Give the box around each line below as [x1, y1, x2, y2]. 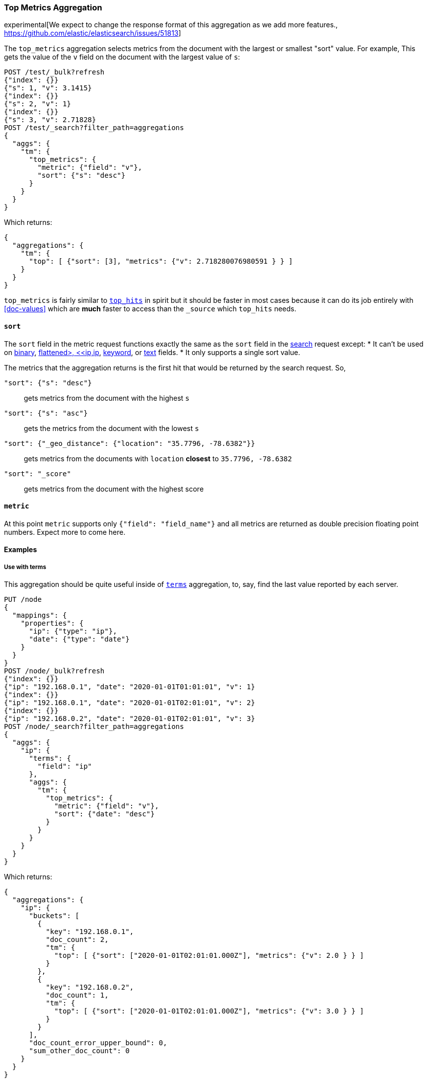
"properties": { [20, 619, 84, 628]
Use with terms [4, 563, 46, 571]
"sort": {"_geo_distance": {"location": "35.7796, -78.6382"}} [4, 439, 255, 447]
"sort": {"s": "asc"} [4, 409, 88, 417]
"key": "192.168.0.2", [46, 983, 134, 992]
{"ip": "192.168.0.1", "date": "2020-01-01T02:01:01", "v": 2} [4, 699, 255, 707]
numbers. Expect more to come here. [4, 527, 126, 536]
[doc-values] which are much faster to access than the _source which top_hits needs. [4, 304, 296, 313]
